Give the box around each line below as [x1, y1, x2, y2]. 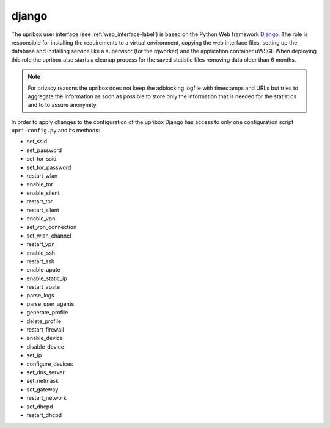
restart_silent [26, 206, 59, 214]
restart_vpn [26, 241, 55, 248]
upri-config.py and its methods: [11, 127, 100, 134]
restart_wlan [26, 172, 58, 180]
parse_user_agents [26, 300, 75, 308]
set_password [26, 147, 62, 154]
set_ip [26, 352, 42, 359]
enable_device [26, 335, 64, 342]
